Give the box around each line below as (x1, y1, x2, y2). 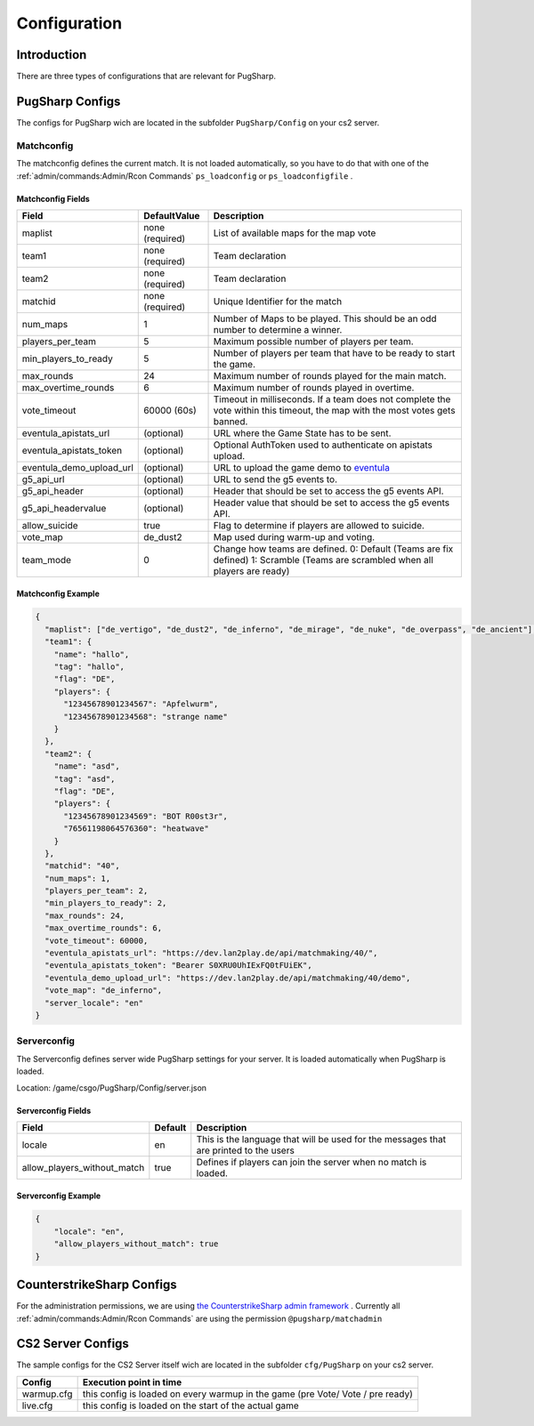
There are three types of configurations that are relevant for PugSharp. (16, 71, 276, 82)
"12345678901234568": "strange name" (63, 712, 229, 721)
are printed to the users (196, 1144, 295, 1156)
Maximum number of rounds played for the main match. (213, 369, 447, 382)
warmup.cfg (21, 1388, 73, 1400)
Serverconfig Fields (16, 1105, 92, 1116)
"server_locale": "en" (44, 997, 144, 1008)
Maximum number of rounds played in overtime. (213, 381, 415, 393)
